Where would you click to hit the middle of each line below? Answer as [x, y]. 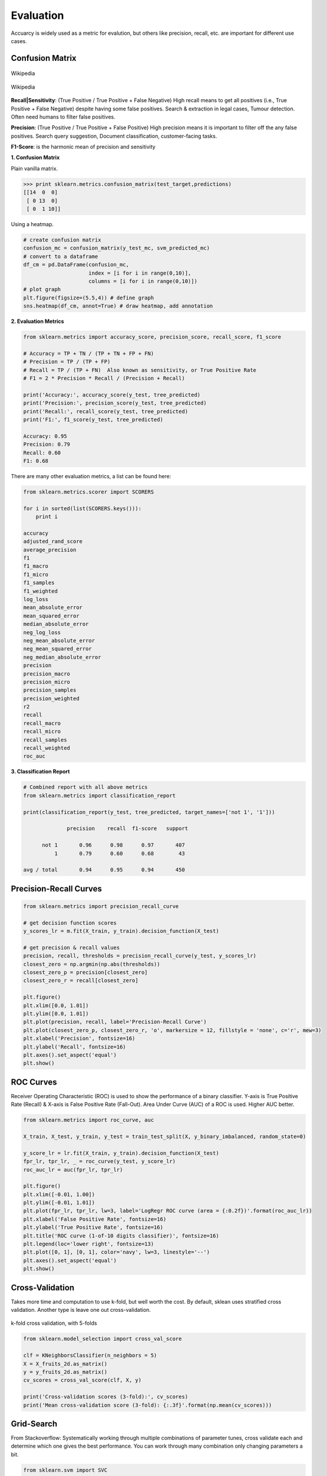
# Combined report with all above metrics [85, 787]
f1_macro [36, 566]
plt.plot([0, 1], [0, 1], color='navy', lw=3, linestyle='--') [117, 1252]
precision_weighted [51, 698]
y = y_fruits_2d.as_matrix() [65, 1372]
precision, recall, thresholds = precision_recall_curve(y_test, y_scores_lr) [140, 956]
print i [47, 517]
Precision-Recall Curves [57, 889]
